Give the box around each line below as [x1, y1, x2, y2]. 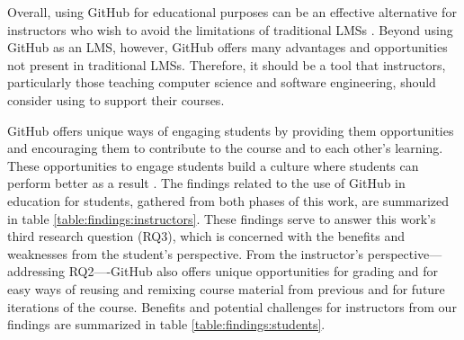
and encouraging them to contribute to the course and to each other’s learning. [7, 139, 443, 157]
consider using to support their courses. [7, 90, 225, 109]
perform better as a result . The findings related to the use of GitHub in [7, 174, 406, 192]
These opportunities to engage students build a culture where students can [7, 156, 419, 174]
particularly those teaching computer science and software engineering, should [7, 73, 436, 92]
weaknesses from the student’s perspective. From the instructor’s [7, 244, 364, 263]
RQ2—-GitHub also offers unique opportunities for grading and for [68, 262, 438, 281]
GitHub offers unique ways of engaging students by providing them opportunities [7, 121, 454, 139]
